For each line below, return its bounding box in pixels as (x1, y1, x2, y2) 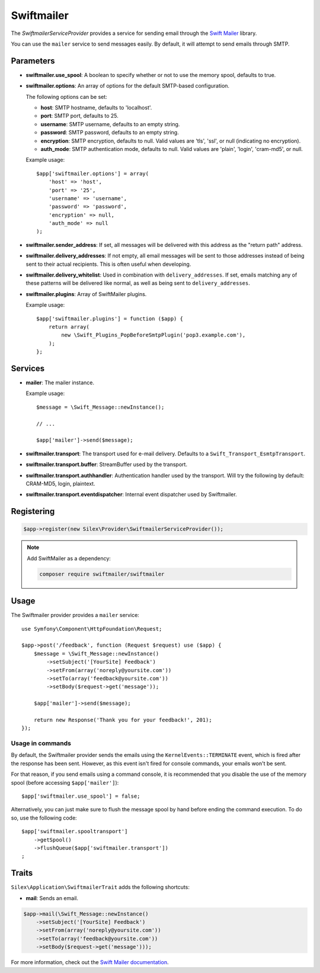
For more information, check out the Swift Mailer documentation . (11, 959, 169, 966)
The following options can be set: (25, 93, 108, 100)
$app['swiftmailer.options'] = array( (36, 170, 149, 177)
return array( (48, 323, 90, 330)
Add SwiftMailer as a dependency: (27, 554, 111, 562)
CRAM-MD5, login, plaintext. (25, 480, 95, 487)
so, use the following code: (11, 814, 77, 821)
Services (11, 363, 45, 373)
